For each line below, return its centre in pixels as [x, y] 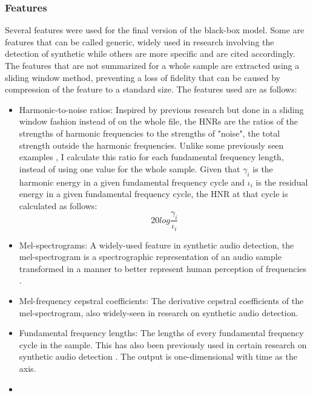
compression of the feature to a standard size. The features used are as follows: [151, 89]
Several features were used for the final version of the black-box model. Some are [155, 30]
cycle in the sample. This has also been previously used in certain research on [163, 344]
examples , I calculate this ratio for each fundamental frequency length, [151, 157]
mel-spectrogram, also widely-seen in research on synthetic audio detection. [159, 312]
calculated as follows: [58, 205]
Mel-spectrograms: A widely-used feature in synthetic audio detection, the [156, 245]
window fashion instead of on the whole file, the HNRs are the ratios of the [159, 121]
